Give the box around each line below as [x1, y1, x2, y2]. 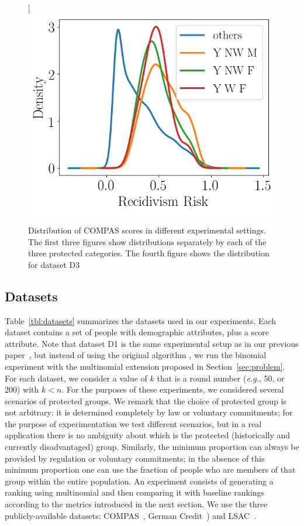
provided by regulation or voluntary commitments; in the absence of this [5, 452, 265, 464]
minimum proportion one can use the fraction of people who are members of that [5, 463, 296, 476]
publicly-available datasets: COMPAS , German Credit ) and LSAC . [5, 509, 257, 521]
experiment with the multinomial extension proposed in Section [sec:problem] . [5, 360, 285, 372]
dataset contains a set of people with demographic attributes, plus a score [5, 326, 270, 338]
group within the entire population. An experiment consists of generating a [5, 475, 274, 487]
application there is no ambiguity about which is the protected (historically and [5, 429, 291, 441]
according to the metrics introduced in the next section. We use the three [5, 498, 268, 510]
